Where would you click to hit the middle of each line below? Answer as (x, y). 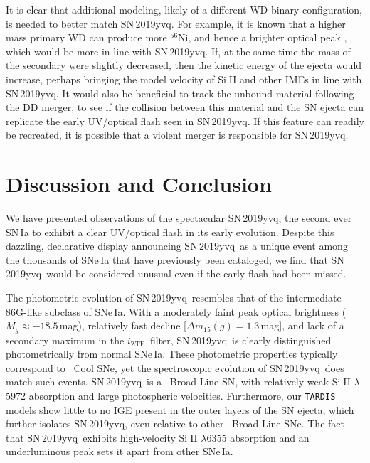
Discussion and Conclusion (139, 184)
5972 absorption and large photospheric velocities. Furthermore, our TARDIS (171, 396)
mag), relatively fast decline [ (123, 325)
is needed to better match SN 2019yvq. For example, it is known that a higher (176, 23)
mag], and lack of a (302, 325)
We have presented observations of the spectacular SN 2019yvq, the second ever (179, 218)
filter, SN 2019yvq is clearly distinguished (240, 340)
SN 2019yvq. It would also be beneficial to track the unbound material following (180, 93)
